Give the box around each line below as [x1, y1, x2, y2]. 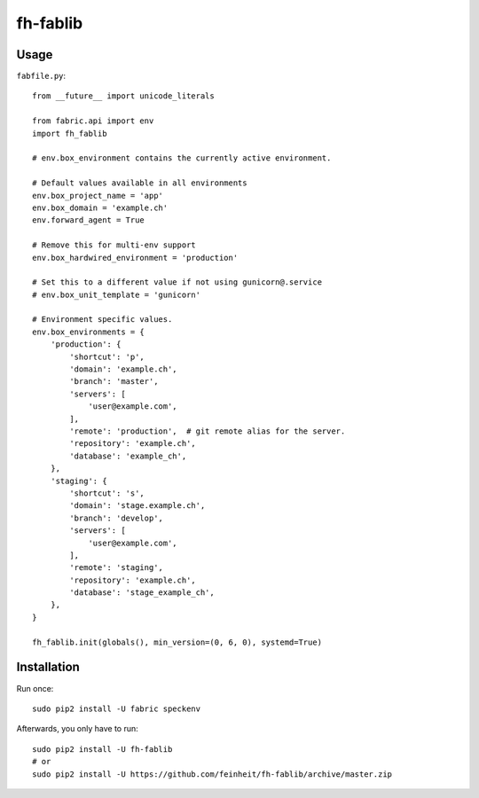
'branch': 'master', [69, 377, 159, 387]
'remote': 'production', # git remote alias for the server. [69, 426, 346, 436]
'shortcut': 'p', [69, 351, 145, 362]
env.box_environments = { [32, 326, 145, 337]
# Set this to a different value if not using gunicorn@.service [32, 278, 323, 287]
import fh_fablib [32, 129, 107, 138]
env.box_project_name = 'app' [32, 191, 164, 200]
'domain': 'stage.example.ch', [69, 501, 206, 511]
